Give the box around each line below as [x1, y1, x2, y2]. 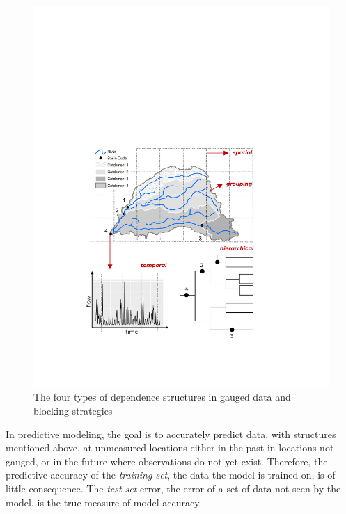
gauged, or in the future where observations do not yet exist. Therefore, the [6, 453, 328, 468]
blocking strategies [33, 403, 113, 418]
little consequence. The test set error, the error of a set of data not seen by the [6, 481, 341, 496]
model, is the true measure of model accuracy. [6, 495, 202, 509]
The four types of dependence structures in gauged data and [33, 389, 291, 404]
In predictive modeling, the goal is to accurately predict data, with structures [6, 426, 336, 441]
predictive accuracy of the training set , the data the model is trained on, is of [6, 467, 336, 482]
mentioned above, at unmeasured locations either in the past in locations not [6, 440, 334, 455]
